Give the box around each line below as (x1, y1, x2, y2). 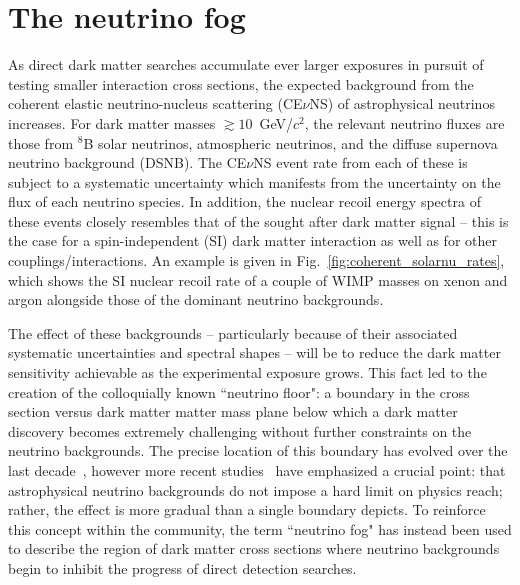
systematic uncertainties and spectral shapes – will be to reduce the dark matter (8, 342, 501, 363)
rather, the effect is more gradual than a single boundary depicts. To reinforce (8, 499, 486, 520)
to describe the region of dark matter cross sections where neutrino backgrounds (8, 538, 500, 559)
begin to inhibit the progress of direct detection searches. (8, 557, 357, 578)
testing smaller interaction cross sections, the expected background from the (8, 73, 474, 94)
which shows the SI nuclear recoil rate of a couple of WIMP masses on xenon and (8, 269, 508, 290)
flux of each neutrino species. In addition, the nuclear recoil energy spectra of (8, 191, 481, 212)
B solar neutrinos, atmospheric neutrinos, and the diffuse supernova (83, 132, 498, 153)
